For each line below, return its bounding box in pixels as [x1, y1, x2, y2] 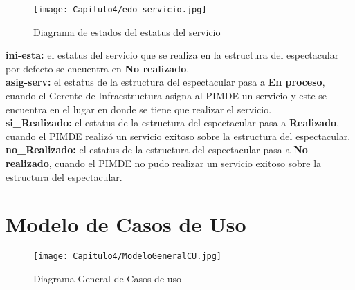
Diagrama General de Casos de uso [33, 271, 182, 285]
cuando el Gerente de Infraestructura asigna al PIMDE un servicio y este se [6, 88, 327, 103]
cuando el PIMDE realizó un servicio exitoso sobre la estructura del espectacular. [6, 128, 351, 143]
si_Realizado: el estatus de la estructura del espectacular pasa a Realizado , [6, 115, 340, 130]
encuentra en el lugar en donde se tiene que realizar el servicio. [6, 101, 272, 116]
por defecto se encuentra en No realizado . [6, 61, 190, 75]
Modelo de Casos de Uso [6, 210, 246, 238]
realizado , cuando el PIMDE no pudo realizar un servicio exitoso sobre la [6, 156, 322, 170]
